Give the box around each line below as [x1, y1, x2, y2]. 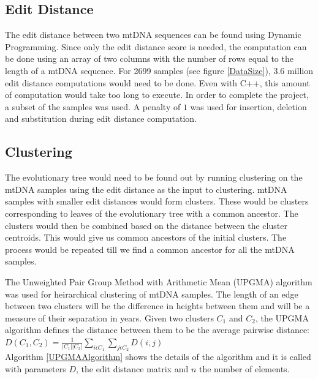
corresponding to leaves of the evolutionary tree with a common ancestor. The [5, 206, 298, 219]
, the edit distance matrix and [75, 362, 189, 375]
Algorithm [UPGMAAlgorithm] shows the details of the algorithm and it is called [5, 350, 311, 363]
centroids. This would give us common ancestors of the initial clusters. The [5, 231, 287, 244]
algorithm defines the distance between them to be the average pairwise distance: [5, 323, 309, 336]
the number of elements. [199, 362, 290, 375]
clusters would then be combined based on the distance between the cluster [5, 219, 287, 231]
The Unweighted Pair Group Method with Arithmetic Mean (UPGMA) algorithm [5, 275, 312, 288]
